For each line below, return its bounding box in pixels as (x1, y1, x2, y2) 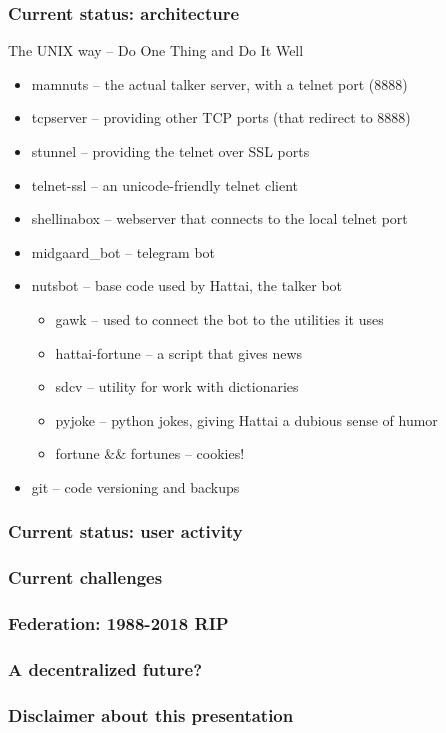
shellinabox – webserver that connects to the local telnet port (31, 208, 408, 229)
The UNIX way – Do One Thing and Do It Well (8, 40, 304, 61)
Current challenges (8, 565, 163, 590)
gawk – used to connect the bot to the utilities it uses (55, 308, 384, 329)
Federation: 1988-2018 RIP (8, 611, 229, 636)
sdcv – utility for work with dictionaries (55, 376, 299, 397)
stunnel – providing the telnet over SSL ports (31, 141, 310, 161)
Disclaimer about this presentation (8, 702, 294, 727)
